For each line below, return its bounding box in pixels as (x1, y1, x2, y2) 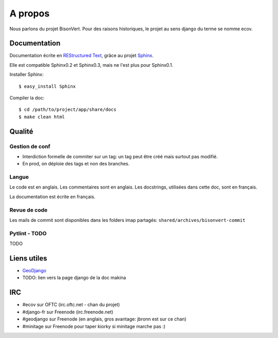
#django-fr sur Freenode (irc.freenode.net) (22, 309, 113, 315)
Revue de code (9, 206, 48, 213)
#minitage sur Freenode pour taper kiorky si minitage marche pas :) (22, 323, 166, 329)
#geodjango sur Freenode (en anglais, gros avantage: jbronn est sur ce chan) (22, 316, 187, 322)
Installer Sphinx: (9, 71, 44, 78)
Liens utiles (9, 254, 47, 262)
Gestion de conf (9, 143, 50, 150)
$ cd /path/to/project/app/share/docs (19, 107, 117, 112)
